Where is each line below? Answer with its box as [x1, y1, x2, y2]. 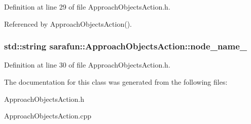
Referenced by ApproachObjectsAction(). [4, 18, 132, 29]
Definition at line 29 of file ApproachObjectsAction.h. [4, 2, 170, 12]
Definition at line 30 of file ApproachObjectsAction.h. [4, 59, 170, 70]
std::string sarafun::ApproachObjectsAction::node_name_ [4, 40, 247, 52]
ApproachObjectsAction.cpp [4, 110, 92, 121]
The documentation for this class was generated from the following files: [4, 77, 228, 87]
